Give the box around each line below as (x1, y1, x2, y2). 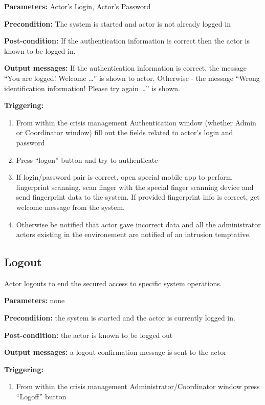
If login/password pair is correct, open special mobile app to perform (16, 172, 232, 182)
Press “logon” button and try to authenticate (16, 154, 158, 165)
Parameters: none (4, 295, 65, 306)
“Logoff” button (16, 391, 67, 402)
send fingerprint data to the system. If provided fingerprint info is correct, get (16, 191, 260, 202)
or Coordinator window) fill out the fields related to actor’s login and (16, 127, 233, 138)
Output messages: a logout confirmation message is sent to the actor (4, 347, 227, 357)
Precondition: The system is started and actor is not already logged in (4, 18, 231, 29)
